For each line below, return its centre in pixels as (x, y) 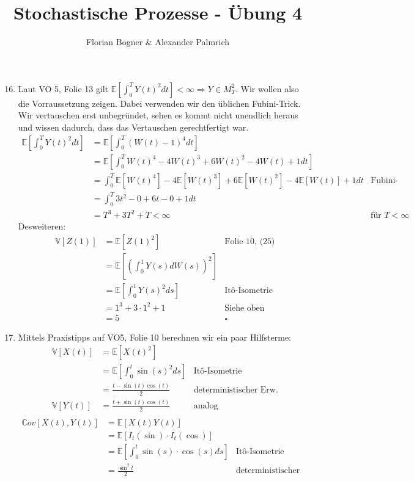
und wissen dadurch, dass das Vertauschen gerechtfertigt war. (133, 127)
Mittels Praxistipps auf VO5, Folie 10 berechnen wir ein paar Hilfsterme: (154, 337)
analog (206, 406)
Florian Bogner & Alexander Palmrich (158, 42)
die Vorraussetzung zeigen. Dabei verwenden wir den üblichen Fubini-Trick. (159, 103)
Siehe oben (245, 308)
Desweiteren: (42, 226)
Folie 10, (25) (250, 242)
